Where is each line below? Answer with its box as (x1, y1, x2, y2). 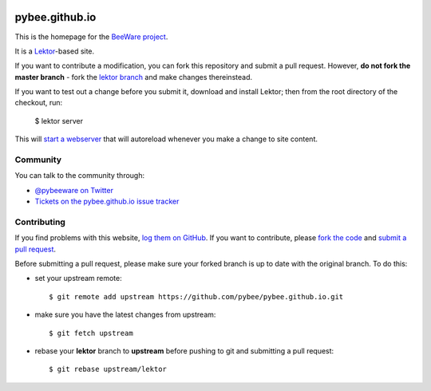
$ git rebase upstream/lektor (49, 365, 168, 374)
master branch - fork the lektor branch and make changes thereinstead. (14, 72, 253, 81)
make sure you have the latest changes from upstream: (34, 310, 216, 319)
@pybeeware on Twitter (34, 185, 113, 195)
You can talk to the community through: (14, 171, 145, 180)
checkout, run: (14, 98, 63, 108)
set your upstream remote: (34, 274, 123, 283)
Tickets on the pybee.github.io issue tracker (34, 196, 180, 207)
